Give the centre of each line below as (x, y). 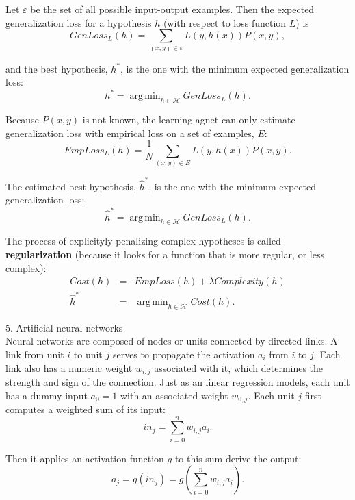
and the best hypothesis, (57, 68)
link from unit (35, 354)
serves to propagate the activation (184, 354)
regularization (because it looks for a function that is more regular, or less (165, 254)
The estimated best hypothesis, (71, 186)
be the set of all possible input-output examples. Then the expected (172, 9)
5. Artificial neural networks (64, 327)
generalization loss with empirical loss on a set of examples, (130, 133)
